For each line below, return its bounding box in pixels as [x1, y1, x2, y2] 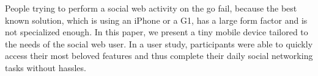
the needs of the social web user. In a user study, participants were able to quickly [5, 37, 313, 50]
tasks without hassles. [5, 61, 86, 74]
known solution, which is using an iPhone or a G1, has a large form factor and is [5, 13, 308, 26]
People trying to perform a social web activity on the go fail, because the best [5, 2, 297, 14]
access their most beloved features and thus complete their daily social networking [5, 49, 313, 62]
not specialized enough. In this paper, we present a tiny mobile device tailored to [5, 26, 308, 38]
